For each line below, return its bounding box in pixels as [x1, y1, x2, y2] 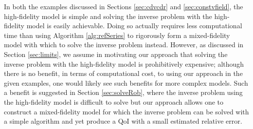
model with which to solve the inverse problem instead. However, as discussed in [4, 39, 244, 50]
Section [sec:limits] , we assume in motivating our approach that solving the [4, 49, 228, 59]
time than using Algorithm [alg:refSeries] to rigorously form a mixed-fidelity [4, 30, 230, 40]
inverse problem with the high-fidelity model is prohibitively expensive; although [4, 58, 244, 69]
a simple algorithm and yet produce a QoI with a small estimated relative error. [4, 116, 242, 126]
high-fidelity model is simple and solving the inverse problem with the [4, 11, 212, 21]
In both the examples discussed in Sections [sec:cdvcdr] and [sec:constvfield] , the [4, 1, 243, 11]
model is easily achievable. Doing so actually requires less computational [26, 20, 242, 31]
